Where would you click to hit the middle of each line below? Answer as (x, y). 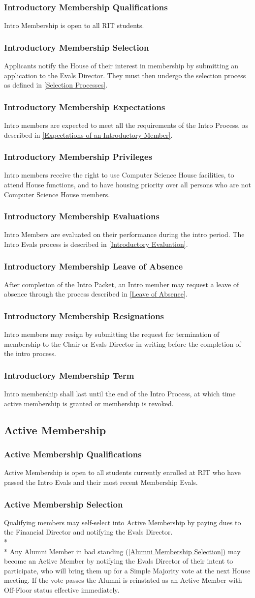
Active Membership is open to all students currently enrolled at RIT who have (122, 472)
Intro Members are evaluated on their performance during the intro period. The (124, 234)
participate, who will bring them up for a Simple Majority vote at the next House (127, 570)
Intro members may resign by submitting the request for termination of (112, 334)
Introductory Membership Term (69, 375)
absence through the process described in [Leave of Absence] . (96, 294)
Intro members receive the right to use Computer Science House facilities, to (119, 175)
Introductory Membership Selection (77, 47)
